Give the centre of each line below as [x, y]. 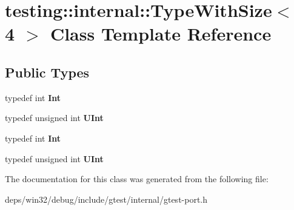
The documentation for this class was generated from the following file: [137, 179]
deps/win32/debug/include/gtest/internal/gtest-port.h [106, 199]
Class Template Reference [161, 34]
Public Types [47, 72]
